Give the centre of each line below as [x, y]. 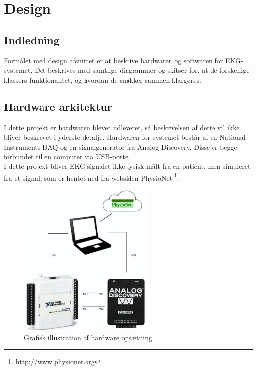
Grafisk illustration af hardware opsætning [88, 337]
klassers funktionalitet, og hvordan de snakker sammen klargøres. [103, 79]
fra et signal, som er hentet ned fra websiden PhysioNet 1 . [92, 177]
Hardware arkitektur [58, 106]
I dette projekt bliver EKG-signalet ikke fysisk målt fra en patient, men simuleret [127, 166]
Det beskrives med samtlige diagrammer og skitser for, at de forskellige [142, 70]
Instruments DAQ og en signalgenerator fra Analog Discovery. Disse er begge [121, 146]
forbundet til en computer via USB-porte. [67, 156]
